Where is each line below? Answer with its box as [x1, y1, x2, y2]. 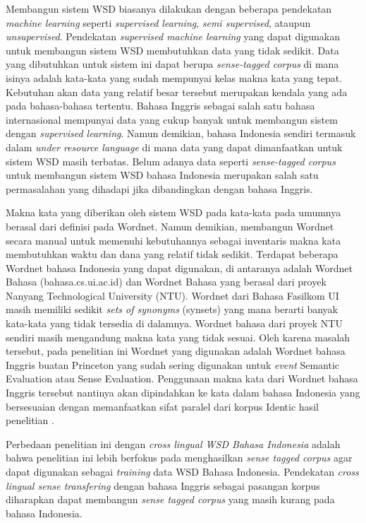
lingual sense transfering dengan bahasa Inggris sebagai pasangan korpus [6, 478, 320, 493]
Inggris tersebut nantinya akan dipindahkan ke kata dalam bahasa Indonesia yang [6, 385, 360, 400]
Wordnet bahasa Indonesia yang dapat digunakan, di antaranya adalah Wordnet [6, 260, 353, 275]
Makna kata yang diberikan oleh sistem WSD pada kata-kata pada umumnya [6, 205, 341, 220]
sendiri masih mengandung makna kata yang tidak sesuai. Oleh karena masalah [6, 329, 350, 344]
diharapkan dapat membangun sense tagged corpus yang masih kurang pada [6, 492, 335, 507]
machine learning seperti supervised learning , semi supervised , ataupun [6, 15, 311, 30]
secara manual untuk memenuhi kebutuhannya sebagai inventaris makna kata [6, 233, 341, 247]
